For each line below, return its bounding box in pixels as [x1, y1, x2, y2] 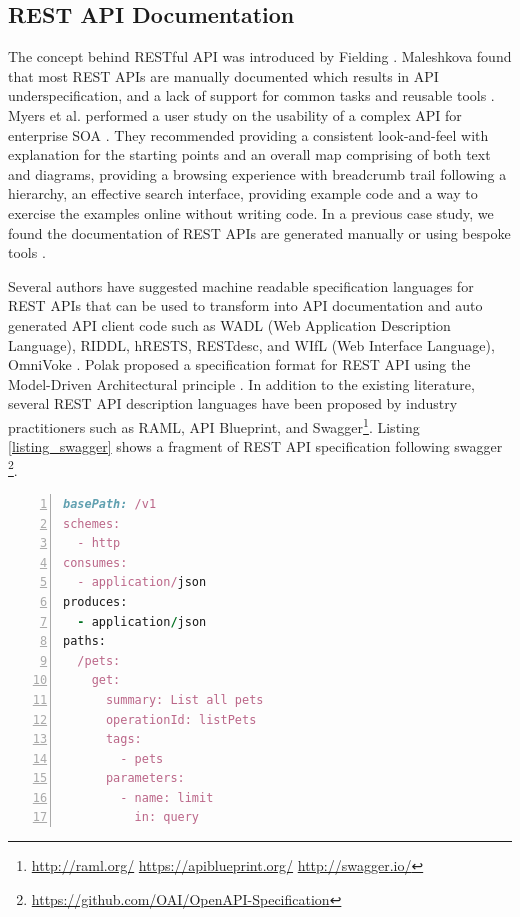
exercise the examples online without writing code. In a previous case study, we [8, 202, 494, 223]
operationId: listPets [105, 712, 257, 727]
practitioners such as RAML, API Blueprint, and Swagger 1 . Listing [8, 413, 420, 437]
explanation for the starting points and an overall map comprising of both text [8, 144, 491, 165]
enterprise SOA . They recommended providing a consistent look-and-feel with [8, 124, 489, 145]
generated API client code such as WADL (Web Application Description [8, 314, 451, 335]
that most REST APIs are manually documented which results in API [8, 65, 439, 86]
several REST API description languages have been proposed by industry [8, 393, 458, 414]
